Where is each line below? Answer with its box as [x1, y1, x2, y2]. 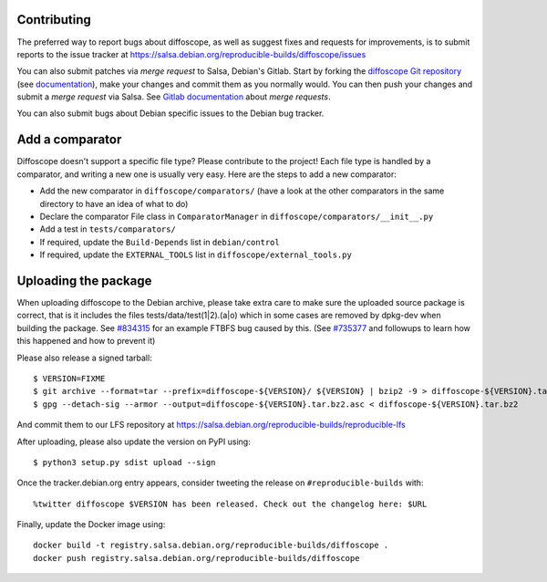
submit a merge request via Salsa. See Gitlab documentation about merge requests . [16, 91, 331, 102]
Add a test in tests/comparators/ [39, 223, 177, 234]
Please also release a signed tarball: [16, 352, 152, 363]
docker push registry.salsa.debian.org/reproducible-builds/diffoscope [33, 553, 360, 563]
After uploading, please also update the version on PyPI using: [16, 436, 251, 447]
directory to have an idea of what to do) [39, 198, 189, 209]
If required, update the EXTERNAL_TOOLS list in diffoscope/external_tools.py [39, 249, 353, 260]
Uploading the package [16, 273, 152, 288]
